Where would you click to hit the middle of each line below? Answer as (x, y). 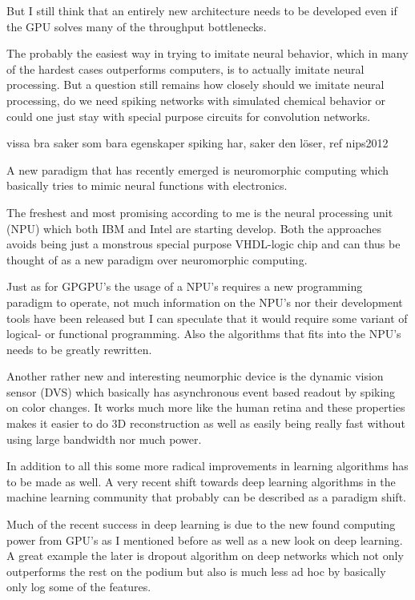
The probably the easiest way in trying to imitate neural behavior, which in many (207, 53)
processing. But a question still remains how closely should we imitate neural (195, 85)
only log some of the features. (79, 587)
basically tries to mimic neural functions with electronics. (147, 185)
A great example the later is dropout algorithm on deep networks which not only (205, 556)
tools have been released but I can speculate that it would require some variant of (207, 318)
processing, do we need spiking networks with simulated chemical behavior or (196, 100)
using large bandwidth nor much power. (104, 439)
